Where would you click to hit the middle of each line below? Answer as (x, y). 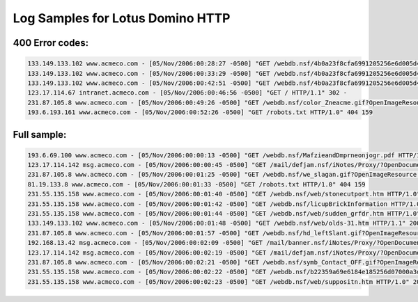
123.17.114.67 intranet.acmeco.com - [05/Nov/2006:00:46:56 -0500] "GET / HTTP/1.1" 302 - (187, 93)
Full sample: (40, 135)
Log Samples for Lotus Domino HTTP (122, 18)
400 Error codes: (51, 43)
